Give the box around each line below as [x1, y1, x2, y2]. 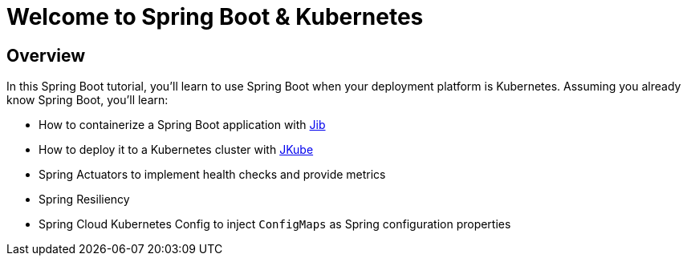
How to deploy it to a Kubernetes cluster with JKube [39, 143, 314, 157]
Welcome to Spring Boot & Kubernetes [6, 3, 424, 30]
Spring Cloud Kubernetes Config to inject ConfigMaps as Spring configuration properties [39, 217, 511, 232]
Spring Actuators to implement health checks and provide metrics [39, 167, 386, 182]
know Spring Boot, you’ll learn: [6, 93, 169, 107]
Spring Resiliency [39, 192, 130, 207]
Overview [6, 45, 86, 66]
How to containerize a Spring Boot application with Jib [39, 118, 326, 132]
